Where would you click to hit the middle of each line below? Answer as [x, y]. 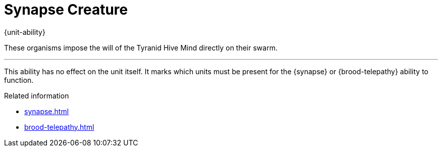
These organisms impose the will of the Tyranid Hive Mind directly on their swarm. [141, 47]
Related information [37, 95]
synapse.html [47, 111]
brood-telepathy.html [59, 127]
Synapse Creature [66, 10]
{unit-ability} [25, 32]
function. [19, 80]
